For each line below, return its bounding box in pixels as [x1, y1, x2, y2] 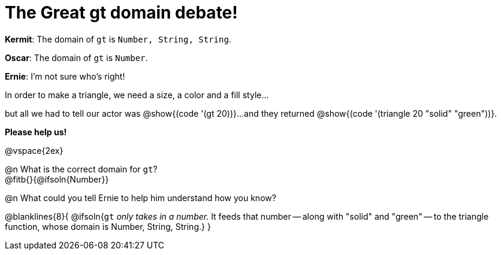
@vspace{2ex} [5, 145, 64, 156]
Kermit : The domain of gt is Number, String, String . [5, 34, 231, 44]
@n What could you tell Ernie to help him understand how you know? [5, 192, 276, 203]
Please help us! [5, 126, 67, 137]
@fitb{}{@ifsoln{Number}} [5, 174, 109, 184]
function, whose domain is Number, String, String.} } [5, 221, 211, 232]
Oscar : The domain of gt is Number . [5, 52, 148, 63]
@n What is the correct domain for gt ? [5, 163, 158, 174]
